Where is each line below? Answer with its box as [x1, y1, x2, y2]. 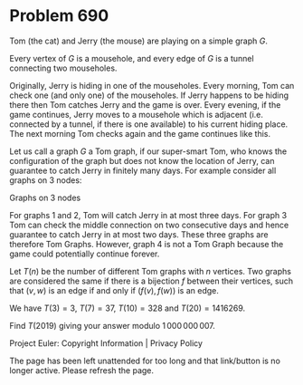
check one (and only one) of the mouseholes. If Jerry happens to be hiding [9, 90, 289, 101]
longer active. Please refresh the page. [9, 364, 155, 376]
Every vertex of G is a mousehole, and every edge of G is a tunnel [9, 53, 255, 63]
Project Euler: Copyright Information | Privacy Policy [9, 337, 204, 349]
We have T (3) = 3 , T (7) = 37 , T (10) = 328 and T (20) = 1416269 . [9, 303, 246, 313]
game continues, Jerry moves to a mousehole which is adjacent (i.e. [9, 109, 264, 120]
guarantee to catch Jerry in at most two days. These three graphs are [9, 228, 269, 240]
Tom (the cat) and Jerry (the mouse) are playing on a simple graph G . [9, 35, 269, 46]
